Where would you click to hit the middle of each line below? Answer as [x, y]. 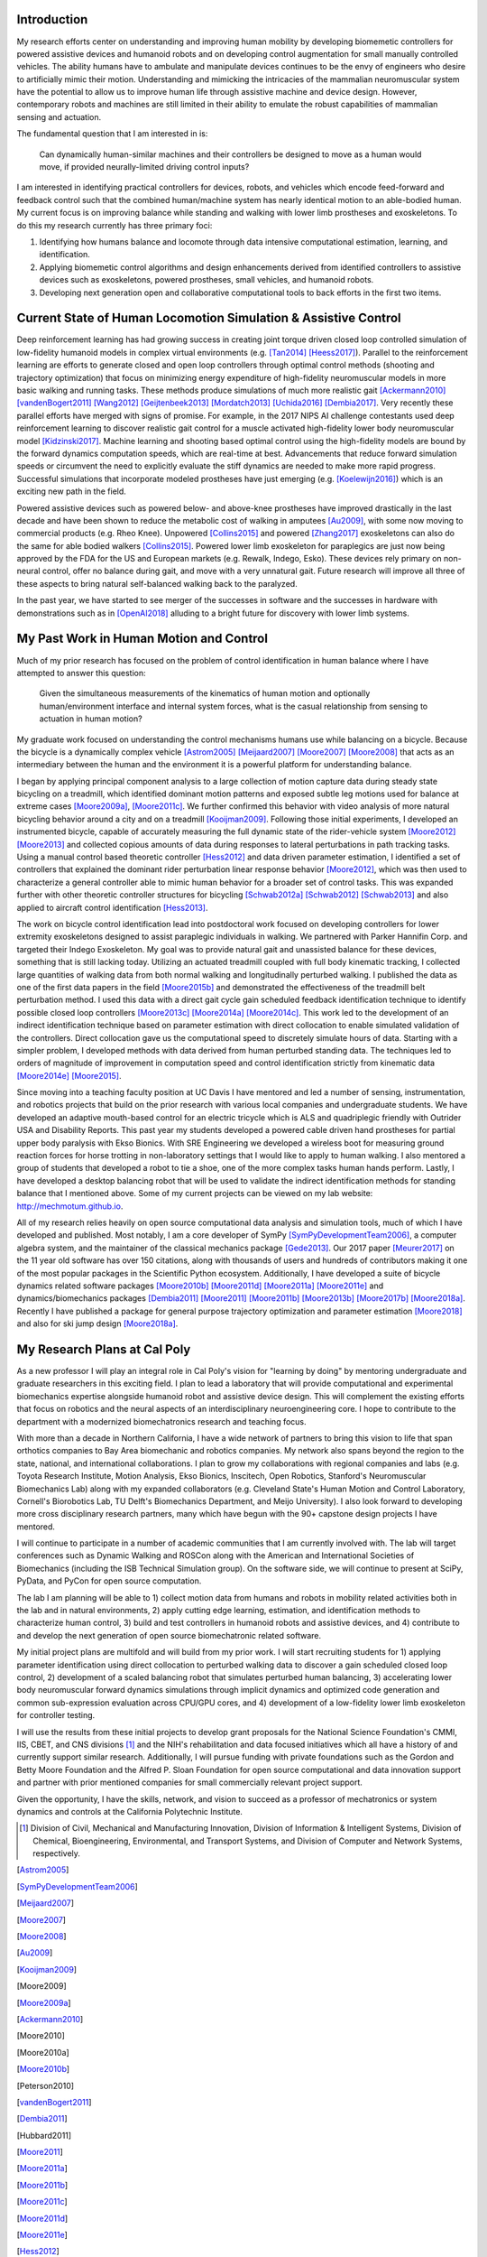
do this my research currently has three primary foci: [115, 225]
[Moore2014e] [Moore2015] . [69, 1075]
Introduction [52, 19]
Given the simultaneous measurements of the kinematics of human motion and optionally [205, 693]
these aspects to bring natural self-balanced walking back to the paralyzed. [157, 583]
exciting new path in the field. [71, 491]
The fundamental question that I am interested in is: [112, 134]
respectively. [57, 1853]
